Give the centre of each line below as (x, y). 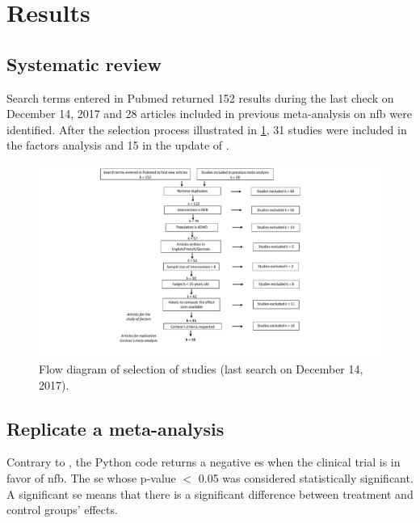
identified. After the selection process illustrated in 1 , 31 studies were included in (207, 129)
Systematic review (84, 63)
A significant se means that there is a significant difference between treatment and (210, 493)
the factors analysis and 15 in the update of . (118, 145)
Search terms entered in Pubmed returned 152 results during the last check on (200, 97)
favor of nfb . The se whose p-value (91, 478)
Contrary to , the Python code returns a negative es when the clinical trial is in (204, 462)
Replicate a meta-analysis (115, 428)
